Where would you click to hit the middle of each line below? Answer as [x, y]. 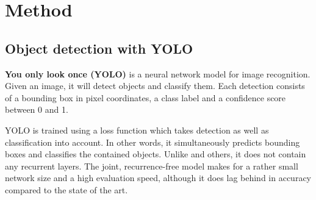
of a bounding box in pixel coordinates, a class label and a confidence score [145, 97]
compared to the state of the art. [66, 189]
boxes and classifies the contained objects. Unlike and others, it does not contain [156, 154]
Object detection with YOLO [99, 48]
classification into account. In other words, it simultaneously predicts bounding [153, 142]
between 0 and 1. [37, 109]
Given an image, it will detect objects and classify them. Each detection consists [155, 86]
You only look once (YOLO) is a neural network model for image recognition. [158, 73]
